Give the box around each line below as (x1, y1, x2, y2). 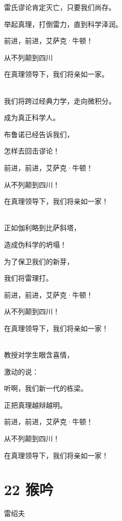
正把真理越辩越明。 (4, 399, 67, 410)
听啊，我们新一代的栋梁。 (4, 383, 88, 393)
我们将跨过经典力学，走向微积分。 (4, 95, 116, 106)
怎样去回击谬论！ (4, 146, 60, 156)
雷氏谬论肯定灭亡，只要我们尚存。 (4, 2, 116, 12)
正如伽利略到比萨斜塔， (4, 222, 81, 233)
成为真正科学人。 (4, 112, 60, 123)
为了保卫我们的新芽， (4, 256, 74, 266)
